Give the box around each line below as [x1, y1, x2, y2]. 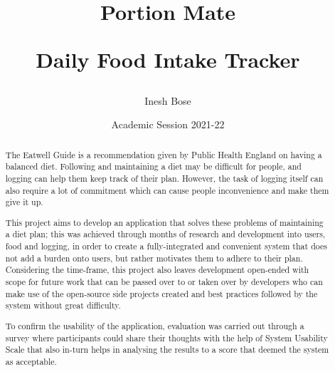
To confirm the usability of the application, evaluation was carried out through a [5, 319, 304, 331]
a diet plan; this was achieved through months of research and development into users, [5, 228, 326, 240]
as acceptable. [5, 355, 57, 367]
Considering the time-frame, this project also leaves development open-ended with [5, 264, 309, 276]
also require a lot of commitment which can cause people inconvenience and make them [5, 184, 329, 196]
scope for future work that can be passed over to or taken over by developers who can [5, 276, 323, 287]
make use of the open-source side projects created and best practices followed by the [5, 287, 318, 299]
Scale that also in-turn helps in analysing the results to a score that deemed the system [5, 343, 329, 356]
